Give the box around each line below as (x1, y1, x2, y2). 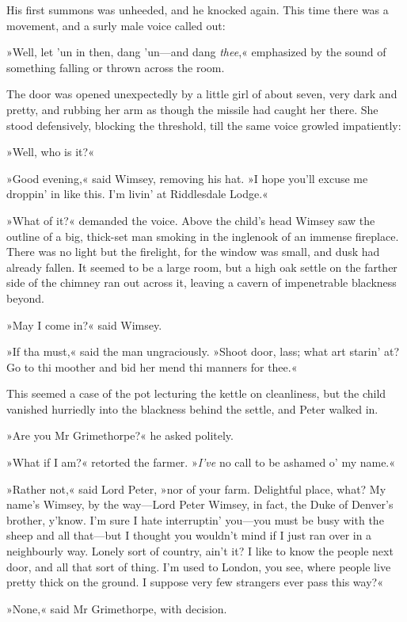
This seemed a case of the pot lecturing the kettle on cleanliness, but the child (6, 385, 386, 402)
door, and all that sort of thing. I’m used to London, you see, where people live (6, 558, 391, 574)
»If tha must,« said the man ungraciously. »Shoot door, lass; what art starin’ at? (6, 343, 400, 360)
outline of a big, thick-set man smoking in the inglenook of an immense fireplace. (6, 227, 399, 244)
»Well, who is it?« (6, 143, 94, 160)
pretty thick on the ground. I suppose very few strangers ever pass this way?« (6, 574, 383, 590)
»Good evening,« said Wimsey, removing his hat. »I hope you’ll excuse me (6, 170, 368, 186)
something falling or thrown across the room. (6, 59, 225, 75)
